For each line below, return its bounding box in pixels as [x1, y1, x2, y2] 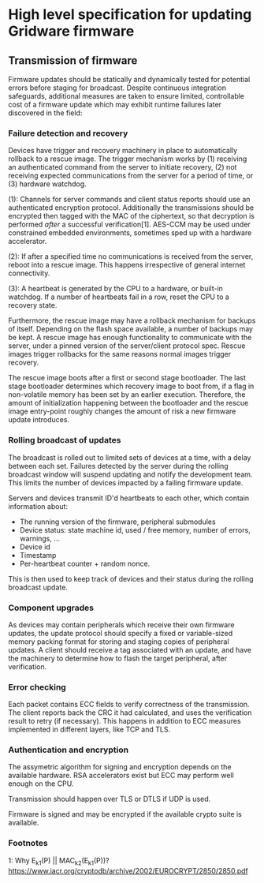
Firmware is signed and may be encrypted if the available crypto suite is [8, 810, 242, 819]
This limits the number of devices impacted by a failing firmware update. [8, 477, 244, 487]
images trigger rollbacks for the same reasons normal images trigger [8, 350, 232, 359]
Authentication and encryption [8, 744, 128, 755]
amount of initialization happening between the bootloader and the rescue [8, 398, 249, 408]
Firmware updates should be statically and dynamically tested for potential [8, 75, 251, 84]
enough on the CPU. [8, 779, 74, 788]
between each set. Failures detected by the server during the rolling [8, 461, 229, 470]
